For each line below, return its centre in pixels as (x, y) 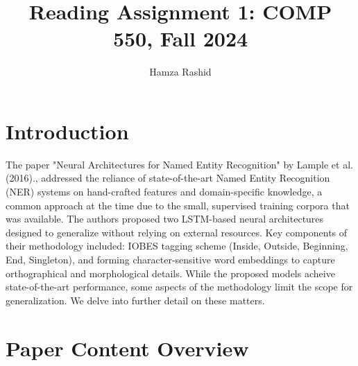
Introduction (67, 131)
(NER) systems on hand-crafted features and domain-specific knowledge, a (164, 192)
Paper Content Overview (127, 348)
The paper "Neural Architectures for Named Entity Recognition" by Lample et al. (179, 164)
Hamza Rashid (180, 72)
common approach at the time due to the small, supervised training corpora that (178, 205)
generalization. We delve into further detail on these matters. (135, 300)
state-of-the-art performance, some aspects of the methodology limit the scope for (179, 287)
